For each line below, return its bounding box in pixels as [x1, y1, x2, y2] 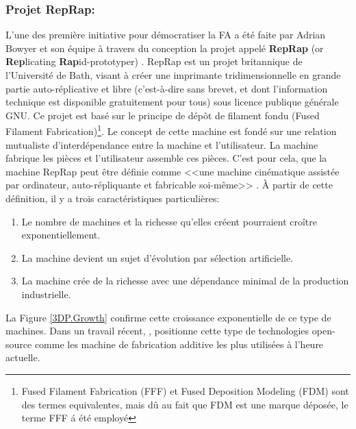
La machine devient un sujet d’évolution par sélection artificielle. [21, 250, 294, 265]
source [5, 336, 32, 351]
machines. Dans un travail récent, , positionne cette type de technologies [5, 323, 309, 338]
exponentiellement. [21, 228, 101, 242]
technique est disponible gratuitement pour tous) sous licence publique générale [5, 95, 339, 109]
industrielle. [21, 286, 71, 301]
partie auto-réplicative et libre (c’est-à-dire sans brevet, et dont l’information [5, 81, 328, 95]
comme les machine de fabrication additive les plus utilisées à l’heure [34, 336, 324, 351]
